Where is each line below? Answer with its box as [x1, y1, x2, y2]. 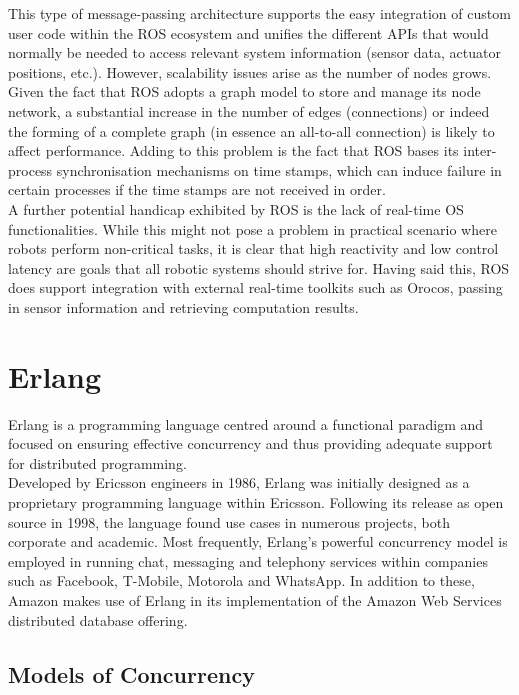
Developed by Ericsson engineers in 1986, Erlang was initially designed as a [8, 472, 470, 493]
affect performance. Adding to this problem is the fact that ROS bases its [8, 140, 459, 161]
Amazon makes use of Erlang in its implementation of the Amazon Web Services [8, 589, 502, 610]
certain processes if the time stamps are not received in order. [8, 179, 386, 200]
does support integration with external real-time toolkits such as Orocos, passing [8, 277, 503, 298]
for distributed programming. [8, 452, 187, 473]
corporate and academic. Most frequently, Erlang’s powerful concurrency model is [8, 531, 508, 552]
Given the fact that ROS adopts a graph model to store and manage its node [8, 81, 481, 102]
